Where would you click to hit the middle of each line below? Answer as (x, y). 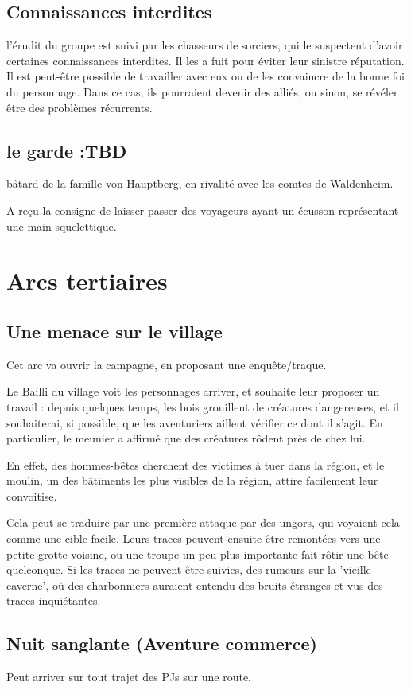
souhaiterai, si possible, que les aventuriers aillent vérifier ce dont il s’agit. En (195, 422)
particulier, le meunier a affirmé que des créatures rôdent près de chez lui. (186, 438)
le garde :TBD (67, 150)
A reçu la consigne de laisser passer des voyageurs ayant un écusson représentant (203, 210)
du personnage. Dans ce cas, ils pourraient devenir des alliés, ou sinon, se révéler (202, 91)
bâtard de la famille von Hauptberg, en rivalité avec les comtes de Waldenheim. (200, 183)
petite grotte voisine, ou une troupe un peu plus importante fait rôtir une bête (198, 554)
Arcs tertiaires (87, 281)
